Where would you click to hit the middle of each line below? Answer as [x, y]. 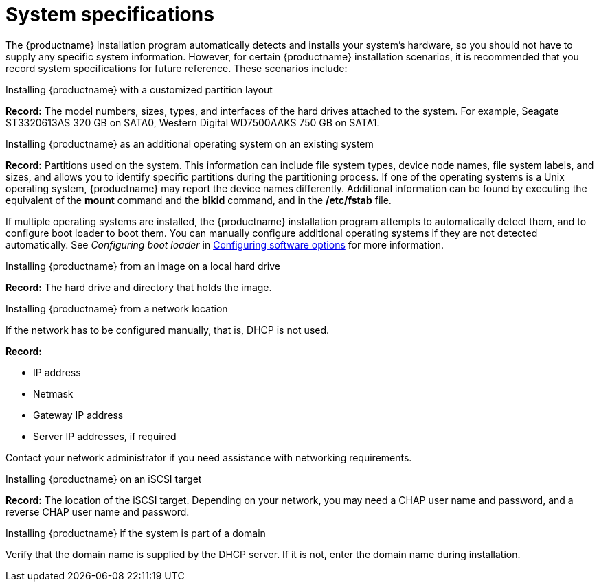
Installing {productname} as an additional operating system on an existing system [190, 143]
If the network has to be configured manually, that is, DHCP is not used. [168, 330]
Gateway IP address [78, 415]
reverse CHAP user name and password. [98, 511]
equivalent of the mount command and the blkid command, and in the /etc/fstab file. [199, 200]
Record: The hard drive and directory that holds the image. [139, 287]
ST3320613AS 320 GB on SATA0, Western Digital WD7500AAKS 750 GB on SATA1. [193, 122]
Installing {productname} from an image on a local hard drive [143, 266]
